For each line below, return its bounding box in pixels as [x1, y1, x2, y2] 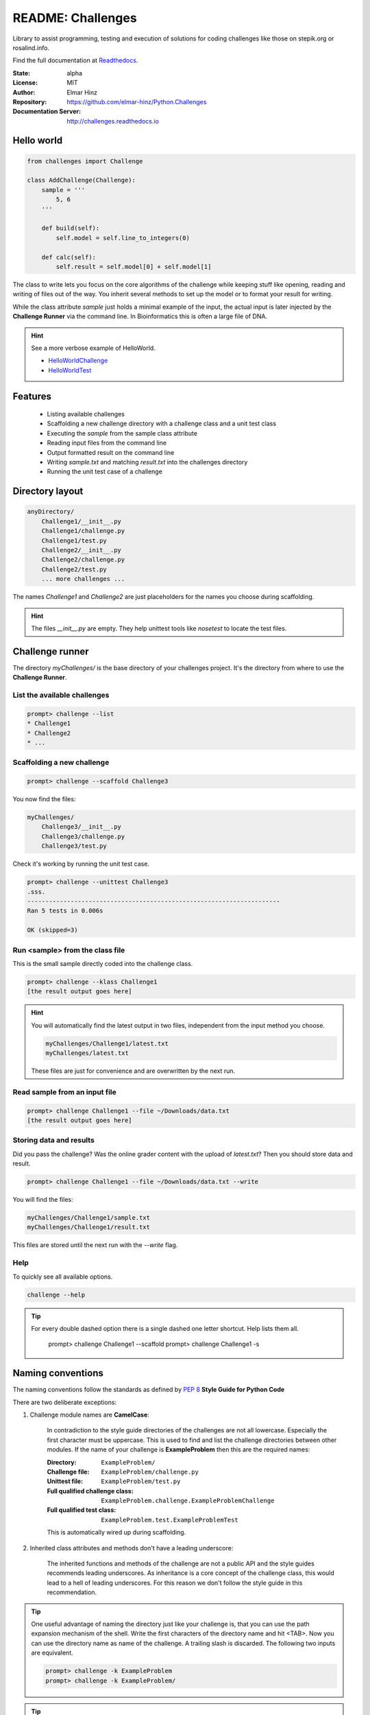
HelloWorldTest [48, 366, 92, 374]
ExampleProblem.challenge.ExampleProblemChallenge [101, 1497, 275, 1505]
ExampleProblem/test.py [101, 1478, 181, 1485]
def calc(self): [41, 253, 96, 261]
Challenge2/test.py [41, 565, 108, 573]
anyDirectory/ [27, 508, 75, 516]
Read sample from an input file [12, 1087, 116, 1097]
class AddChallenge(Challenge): [27, 176, 136, 185]
